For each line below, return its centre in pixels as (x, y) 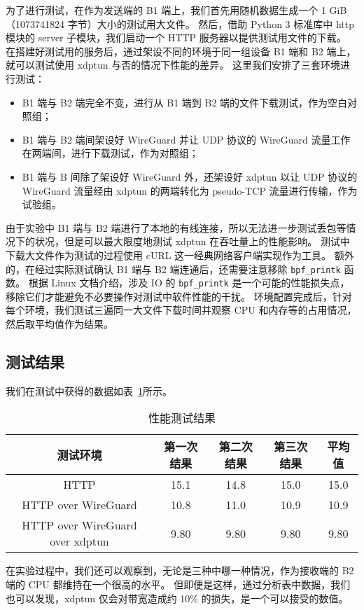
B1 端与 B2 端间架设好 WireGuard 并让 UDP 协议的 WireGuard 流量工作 (186, 139)
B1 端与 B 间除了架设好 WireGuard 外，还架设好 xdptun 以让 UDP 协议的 (190, 176)
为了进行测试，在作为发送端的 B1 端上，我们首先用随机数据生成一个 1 (166, 10)
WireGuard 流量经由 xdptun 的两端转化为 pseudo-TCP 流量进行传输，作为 (190, 190)
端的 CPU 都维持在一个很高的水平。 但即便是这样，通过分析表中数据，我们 (178, 584)
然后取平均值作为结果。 (59, 324)
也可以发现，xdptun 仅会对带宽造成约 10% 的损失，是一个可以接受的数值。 (177, 598)
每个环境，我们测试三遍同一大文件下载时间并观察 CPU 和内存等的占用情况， (181, 310)
